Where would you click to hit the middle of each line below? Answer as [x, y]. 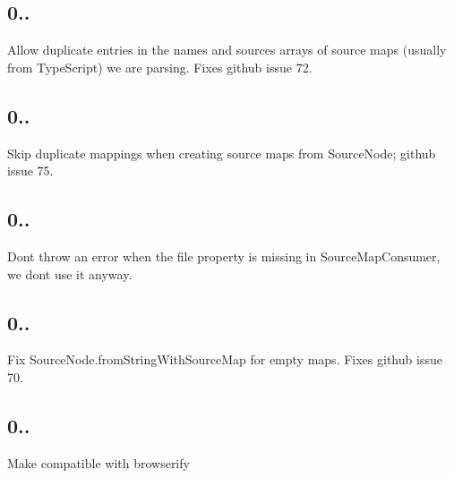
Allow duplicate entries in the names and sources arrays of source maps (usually [227, 50]
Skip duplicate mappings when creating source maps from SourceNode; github [222, 153]
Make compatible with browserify [99, 462]
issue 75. [30, 171]
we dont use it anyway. [70, 273]
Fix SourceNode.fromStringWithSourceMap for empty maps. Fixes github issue [225, 359]
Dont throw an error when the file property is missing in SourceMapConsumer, [224, 256]
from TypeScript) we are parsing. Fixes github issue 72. [160, 67]
